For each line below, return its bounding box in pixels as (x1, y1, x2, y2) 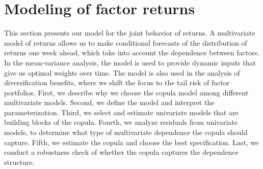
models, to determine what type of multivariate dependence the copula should (4, 127, 248, 138)
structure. (4, 156, 35, 167)
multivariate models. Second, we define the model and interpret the (4, 97, 215, 108)
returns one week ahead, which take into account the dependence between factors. (4, 47, 260, 58)
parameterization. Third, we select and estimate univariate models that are (4, 107, 239, 117)
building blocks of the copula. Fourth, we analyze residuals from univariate (4, 117, 238, 127)
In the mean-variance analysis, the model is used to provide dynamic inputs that (4, 57, 256, 67)
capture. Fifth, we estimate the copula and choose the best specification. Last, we (4, 137, 259, 147)
